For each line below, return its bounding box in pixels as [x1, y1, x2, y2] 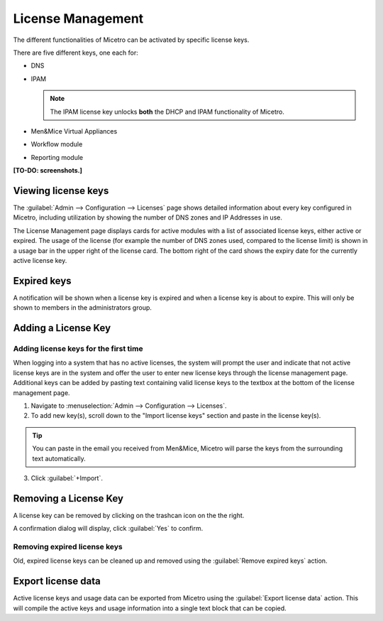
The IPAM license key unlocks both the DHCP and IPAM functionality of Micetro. [50, 107, 285, 116]
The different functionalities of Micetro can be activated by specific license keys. [13, 36, 250, 44]
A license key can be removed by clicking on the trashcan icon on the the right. [13, 511, 245, 519]
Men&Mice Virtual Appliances [30, 126, 118, 135]
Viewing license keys [13, 185, 109, 197]
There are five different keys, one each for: [13, 48, 138, 57]
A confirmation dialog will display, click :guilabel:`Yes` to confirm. [13, 524, 204, 533]
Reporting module [30, 153, 84, 161]
